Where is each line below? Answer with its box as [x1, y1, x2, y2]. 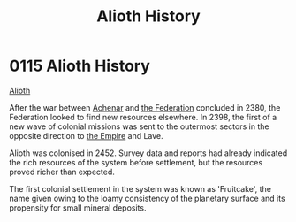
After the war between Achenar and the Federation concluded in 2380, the [9, 102, 281, 112]
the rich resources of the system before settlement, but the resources [9, 157, 263, 167]
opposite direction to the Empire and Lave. [9, 130, 163, 141]
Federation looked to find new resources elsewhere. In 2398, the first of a [9, 111, 277, 122]
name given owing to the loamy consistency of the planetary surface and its [9, 193, 285, 203]
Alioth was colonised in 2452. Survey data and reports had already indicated [9, 148, 288, 158]
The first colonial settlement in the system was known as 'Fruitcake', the [9, 183, 272, 194]
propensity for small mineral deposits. [9, 202, 147, 213]
